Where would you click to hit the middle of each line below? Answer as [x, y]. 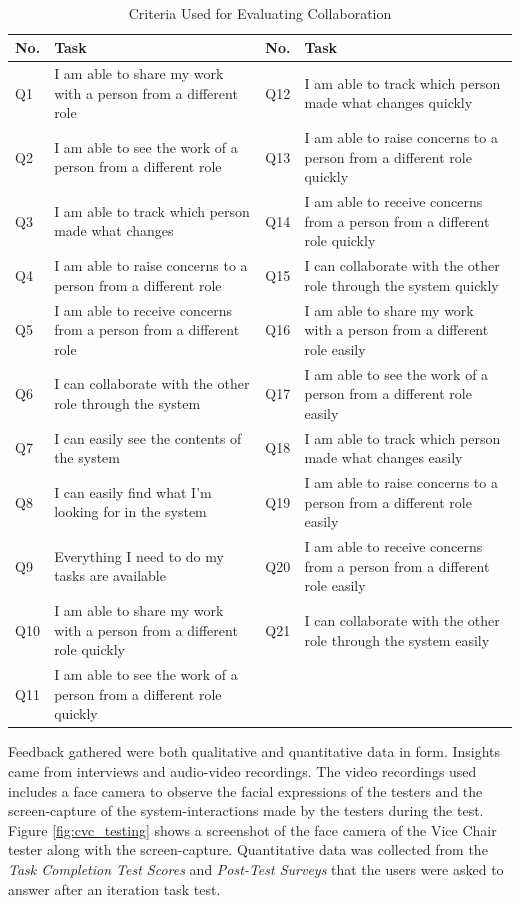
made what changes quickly [388, 102]
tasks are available [110, 575]
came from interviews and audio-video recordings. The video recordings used [242, 771]
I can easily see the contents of [148, 437]
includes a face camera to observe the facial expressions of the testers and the [245, 790]
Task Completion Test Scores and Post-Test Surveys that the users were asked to [256, 869]
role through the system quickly [401, 284]
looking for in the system [130, 511]
